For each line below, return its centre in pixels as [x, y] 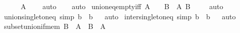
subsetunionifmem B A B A [55, 26]
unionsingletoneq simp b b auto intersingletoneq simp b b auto [120, 16]
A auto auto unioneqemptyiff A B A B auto [122, 6]
